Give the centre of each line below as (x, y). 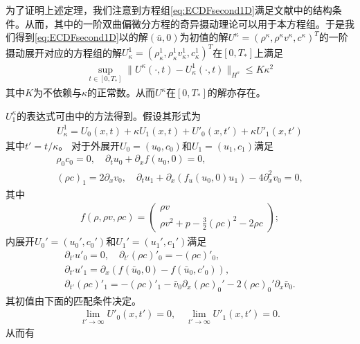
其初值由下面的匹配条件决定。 (73, 300)
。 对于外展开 (89, 145)
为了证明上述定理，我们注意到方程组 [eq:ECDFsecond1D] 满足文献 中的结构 (169, 10)
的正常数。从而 (121, 92)
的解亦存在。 (236, 92)
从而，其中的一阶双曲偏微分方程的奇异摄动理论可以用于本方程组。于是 (184, 23)
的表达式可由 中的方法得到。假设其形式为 (109, 115)
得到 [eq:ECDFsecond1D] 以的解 (81, 37)
